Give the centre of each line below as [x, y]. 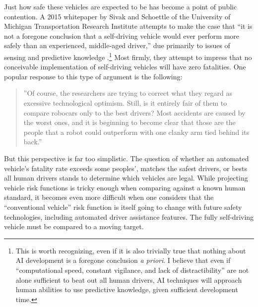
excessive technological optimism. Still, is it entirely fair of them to [125, 103]
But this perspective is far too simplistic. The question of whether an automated [127, 158]
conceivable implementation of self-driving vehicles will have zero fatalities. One [125, 67]
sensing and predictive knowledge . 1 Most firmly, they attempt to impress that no [128, 56]
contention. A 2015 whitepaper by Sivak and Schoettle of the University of [117, 16]
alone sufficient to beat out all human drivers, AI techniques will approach [129, 279]
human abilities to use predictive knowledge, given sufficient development [127, 289]
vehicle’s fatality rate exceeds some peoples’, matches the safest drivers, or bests [126, 168]
